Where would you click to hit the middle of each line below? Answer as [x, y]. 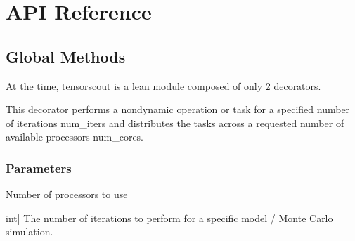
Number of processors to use [67, 194]
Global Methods [66, 56]
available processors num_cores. [75, 137]
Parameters [39, 168]
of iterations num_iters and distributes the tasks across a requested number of [175, 123]
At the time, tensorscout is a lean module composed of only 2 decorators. [163, 85]
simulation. [30, 232]
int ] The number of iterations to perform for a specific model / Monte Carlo [169, 217]
